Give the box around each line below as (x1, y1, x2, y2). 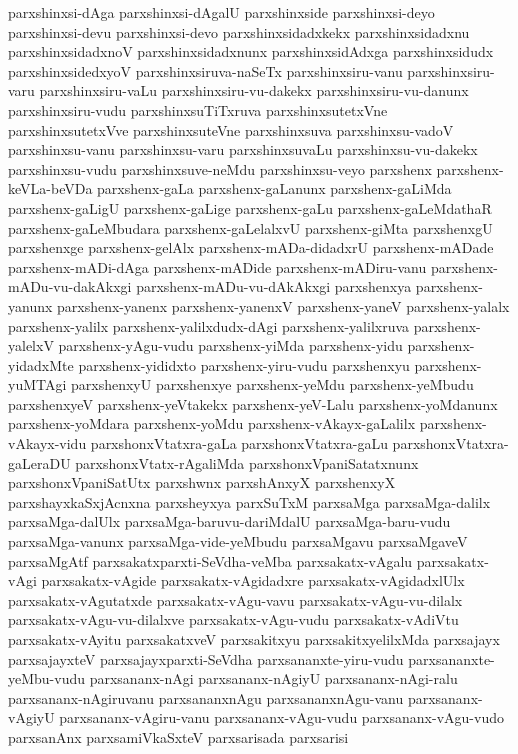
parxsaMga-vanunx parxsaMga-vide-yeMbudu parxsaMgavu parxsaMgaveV (8, 531, 468, 552)
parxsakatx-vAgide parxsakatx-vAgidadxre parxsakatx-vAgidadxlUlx (41, 570, 465, 591)
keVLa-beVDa (8, 178, 93, 199)
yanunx (8, 295, 53, 316)
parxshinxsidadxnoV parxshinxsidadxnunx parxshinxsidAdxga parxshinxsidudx (8, 41, 494, 62)
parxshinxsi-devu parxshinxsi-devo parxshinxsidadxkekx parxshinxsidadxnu (8, 21, 470, 42)
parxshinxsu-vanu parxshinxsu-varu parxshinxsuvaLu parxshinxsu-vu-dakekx (8, 139, 478, 160)
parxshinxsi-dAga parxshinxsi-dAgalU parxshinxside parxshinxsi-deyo (8, 2, 435, 22)
